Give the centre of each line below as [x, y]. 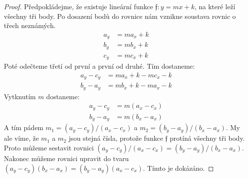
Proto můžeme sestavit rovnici [49, 147]
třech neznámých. [30, 25]
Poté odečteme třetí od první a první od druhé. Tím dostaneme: [99, 66]
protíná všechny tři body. [207, 138]
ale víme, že [21, 138]
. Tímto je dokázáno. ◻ [178, 168]
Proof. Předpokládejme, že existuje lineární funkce [79, 6]
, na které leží [215, 6]
